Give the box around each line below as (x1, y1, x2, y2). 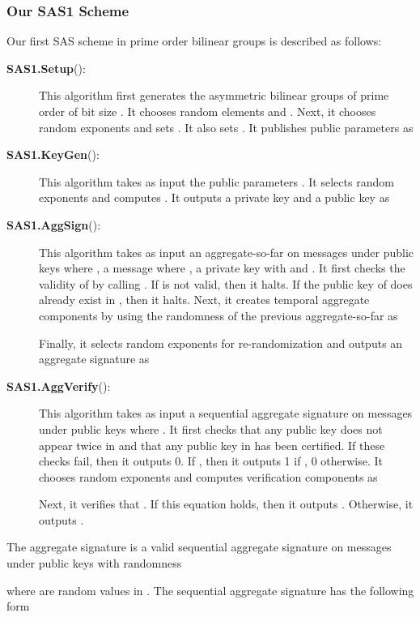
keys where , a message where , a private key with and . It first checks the (39, 259, 405, 276)
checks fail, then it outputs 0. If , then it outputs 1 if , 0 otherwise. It (39, 452, 384, 469)
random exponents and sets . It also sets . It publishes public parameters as (39, 118, 414, 135)
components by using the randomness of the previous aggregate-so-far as (39, 306, 398, 323)
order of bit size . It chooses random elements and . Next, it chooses (39, 103, 376, 119)
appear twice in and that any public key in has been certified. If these (39, 436, 385, 453)
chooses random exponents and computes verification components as (39, 468, 378, 485)
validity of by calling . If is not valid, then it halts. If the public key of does (39, 275, 413, 292)
